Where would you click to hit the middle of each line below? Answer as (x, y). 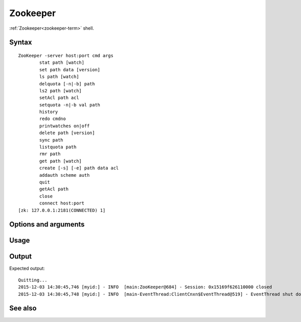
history (49, 112)
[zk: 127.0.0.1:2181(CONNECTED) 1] (62, 210)
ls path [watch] (59, 77)
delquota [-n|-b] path (67, 84)
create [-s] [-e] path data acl (79, 168)
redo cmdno (53, 119)
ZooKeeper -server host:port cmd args (66, 56)
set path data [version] (70, 70)
